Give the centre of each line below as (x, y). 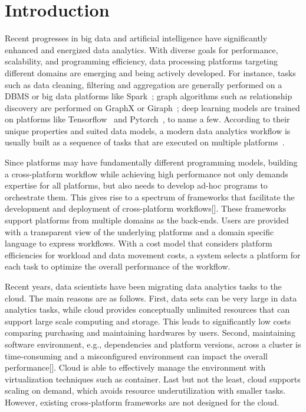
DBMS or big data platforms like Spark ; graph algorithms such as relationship (149, 96)
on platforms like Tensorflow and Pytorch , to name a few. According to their (147, 119)
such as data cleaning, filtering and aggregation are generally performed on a (144, 84)
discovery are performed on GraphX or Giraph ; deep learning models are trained (152, 107)
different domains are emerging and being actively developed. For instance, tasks (150, 72)
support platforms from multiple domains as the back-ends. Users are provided (147, 220)
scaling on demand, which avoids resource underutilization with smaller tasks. (145, 390)
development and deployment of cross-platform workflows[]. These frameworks (146, 208)
